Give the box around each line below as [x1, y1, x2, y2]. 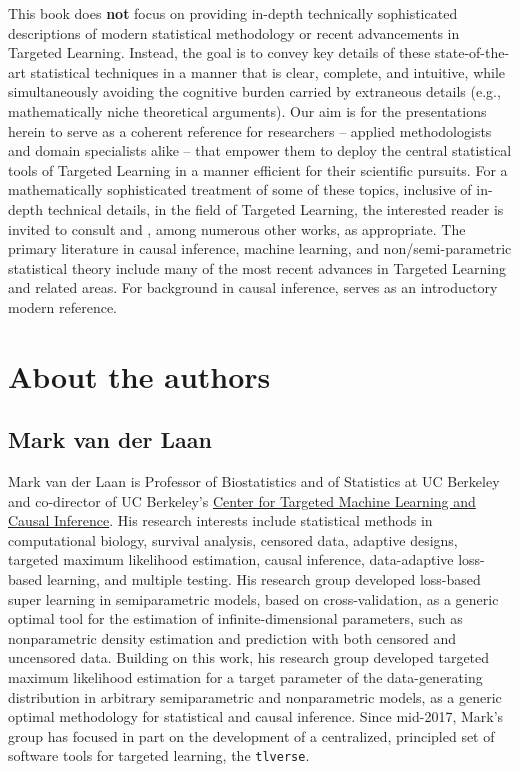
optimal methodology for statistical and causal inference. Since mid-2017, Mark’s [8, 706, 504, 727]
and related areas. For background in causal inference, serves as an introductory [8, 277, 498, 298]
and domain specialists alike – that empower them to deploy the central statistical [8, 140, 512, 161]
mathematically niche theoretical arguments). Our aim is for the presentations [8, 100, 487, 121]
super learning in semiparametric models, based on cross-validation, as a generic [8, 588, 499, 609]
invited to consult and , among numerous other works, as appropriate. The [8, 218, 466, 239]
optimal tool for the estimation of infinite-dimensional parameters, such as [8, 608, 463, 629]
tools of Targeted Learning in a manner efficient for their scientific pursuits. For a [8, 159, 508, 180]
